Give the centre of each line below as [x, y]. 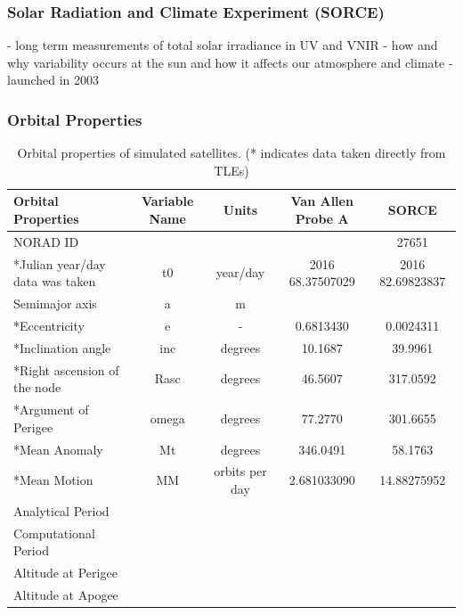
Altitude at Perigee [65, 573]
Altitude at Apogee [66, 594]
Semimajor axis [55, 303]
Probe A [322, 218]
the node [37, 387]
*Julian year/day [60, 263]
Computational [54, 533]
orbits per [240, 471]
